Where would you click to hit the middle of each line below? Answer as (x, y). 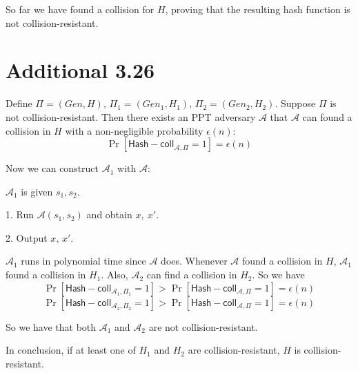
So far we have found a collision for (80, 9)
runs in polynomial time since (83, 261)
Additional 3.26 (80, 70)
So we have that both (51, 326)
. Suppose (295, 103)
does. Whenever (194, 261)
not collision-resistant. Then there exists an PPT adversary (131, 116)
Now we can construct (52, 168)
